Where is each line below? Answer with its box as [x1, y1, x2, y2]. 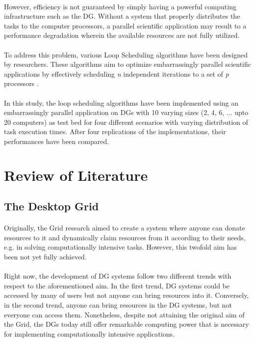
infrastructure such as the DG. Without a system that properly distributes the [4, 11, 240, 21]
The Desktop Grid [4, 199, 99, 214]
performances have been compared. [4, 136, 109, 146]
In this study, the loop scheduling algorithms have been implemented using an [4, 97, 239, 108]
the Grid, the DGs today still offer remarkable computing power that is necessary [4, 319, 249, 329]
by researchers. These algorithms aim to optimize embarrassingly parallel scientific [4, 59, 251, 69]
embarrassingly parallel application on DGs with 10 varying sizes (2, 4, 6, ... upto [4, 107, 249, 117]
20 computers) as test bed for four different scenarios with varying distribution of [4, 116, 248, 127]
